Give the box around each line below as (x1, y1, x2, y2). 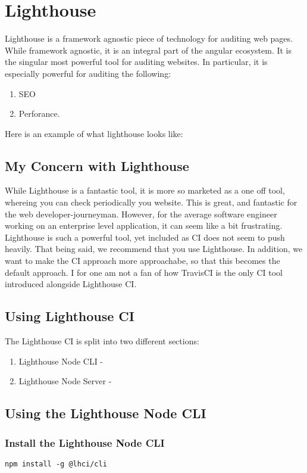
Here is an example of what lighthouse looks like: (5, 127, 183, 139)
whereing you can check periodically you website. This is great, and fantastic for (5, 196, 297, 209)
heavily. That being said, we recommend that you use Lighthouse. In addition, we (5, 242, 303, 255)
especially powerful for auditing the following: (5, 67, 171, 79)
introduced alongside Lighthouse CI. (5, 278, 137, 290)
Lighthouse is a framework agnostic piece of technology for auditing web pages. (5, 32, 293, 45)
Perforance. (18, 107, 60, 120)
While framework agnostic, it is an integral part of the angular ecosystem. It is (5, 43, 292, 56)
